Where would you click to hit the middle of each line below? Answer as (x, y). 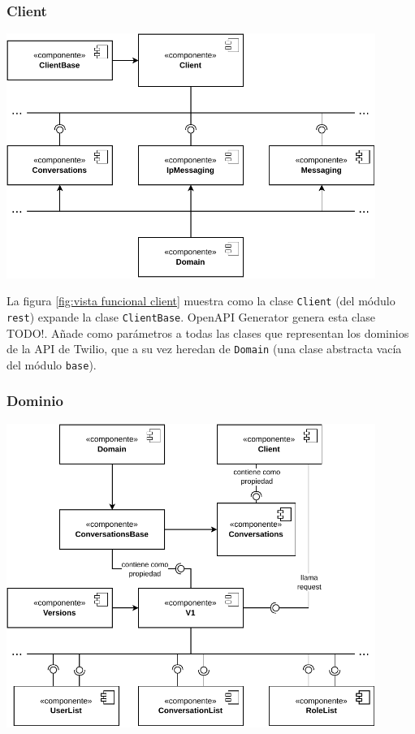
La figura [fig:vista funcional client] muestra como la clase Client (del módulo (201, 301)
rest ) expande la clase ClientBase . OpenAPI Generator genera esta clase (191, 316)
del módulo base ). (52, 364)
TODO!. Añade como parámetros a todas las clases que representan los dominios (208, 332)
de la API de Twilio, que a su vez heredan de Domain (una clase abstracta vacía (204, 349)
